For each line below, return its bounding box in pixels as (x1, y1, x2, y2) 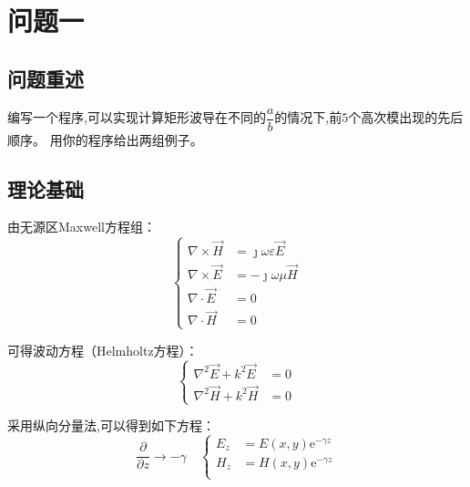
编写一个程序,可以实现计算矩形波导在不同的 (7, 108, 266, 127)
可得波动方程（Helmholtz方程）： (7, 340, 199, 359)
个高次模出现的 (348, 108, 438, 127)
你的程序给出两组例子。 (62, 130, 203, 149)
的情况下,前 (274, 108, 342, 127)
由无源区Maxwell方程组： (7, 217, 156, 236)
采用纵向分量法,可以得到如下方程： (7, 416, 215, 435)
